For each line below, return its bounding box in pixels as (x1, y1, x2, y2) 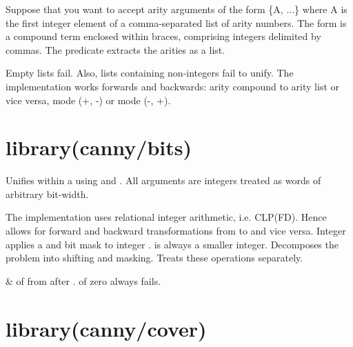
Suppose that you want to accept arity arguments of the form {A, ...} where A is (6, 2, 347, 16)
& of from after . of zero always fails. (6, 273, 161, 288)
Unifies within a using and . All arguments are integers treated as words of (6, 173, 321, 188)
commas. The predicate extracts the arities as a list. (6, 42, 225, 57)
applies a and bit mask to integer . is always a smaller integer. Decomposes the (6, 237, 339, 251)
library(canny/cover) (6, 314, 207, 342)
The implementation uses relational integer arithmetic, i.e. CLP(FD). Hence (6, 210, 327, 224)
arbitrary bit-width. (6, 186, 89, 201)
